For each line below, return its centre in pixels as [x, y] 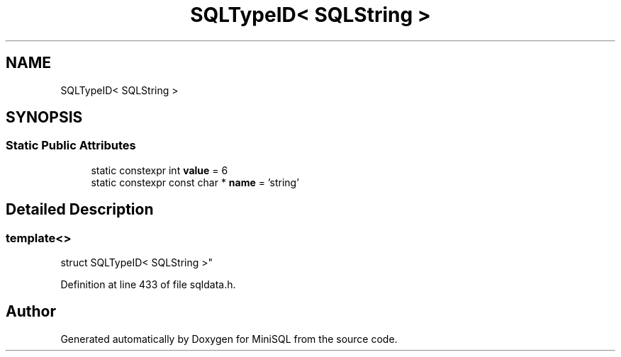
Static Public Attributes [71, 146]
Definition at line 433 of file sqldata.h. [148, 285]
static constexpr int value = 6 [160, 170]
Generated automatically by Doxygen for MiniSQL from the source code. [229, 339]
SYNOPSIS [44, 118]
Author [31, 312]
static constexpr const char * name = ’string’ [195, 182]
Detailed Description [80, 210]
